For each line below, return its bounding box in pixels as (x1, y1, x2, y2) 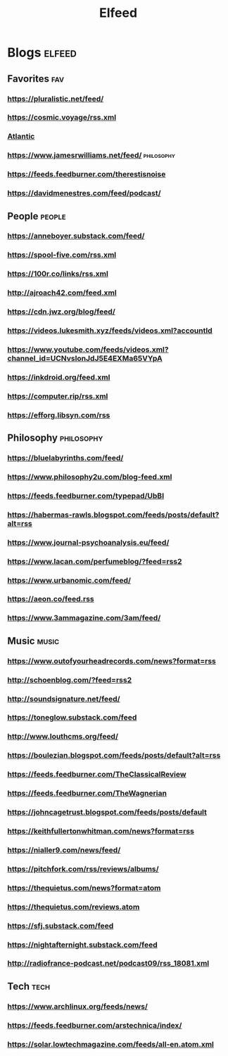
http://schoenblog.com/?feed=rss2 (7, 675, 132, 684)
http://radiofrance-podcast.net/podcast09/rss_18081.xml (7, 959, 210, 969)
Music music (7, 634, 60, 646)
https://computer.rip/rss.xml (7, 391, 108, 401)
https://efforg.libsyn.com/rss (7, 410, 110, 420)
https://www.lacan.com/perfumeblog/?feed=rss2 (7, 556, 182, 566)
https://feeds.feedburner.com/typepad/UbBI (7, 491, 165, 501)
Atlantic (7, 132, 35, 142)
